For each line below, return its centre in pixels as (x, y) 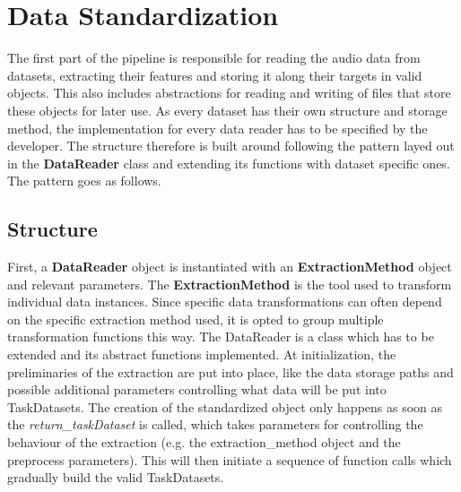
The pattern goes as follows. (84, 181)
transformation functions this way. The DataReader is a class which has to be (221, 337)
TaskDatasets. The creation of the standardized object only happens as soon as (225, 406)
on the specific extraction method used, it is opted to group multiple (196, 319)
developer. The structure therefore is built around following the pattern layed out (231, 146)
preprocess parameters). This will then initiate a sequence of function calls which (230, 459)
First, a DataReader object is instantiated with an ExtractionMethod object (230, 267)
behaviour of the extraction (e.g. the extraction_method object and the (204, 442)
